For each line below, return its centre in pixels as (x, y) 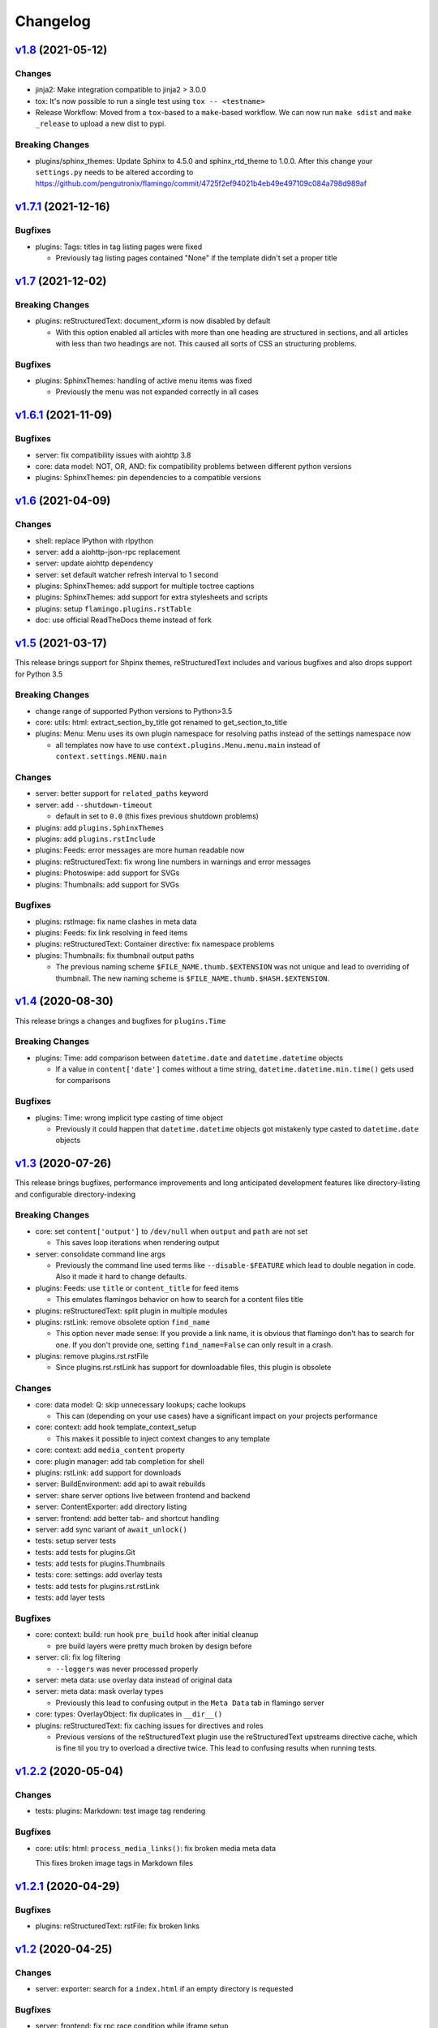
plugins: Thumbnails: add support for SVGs (107, 884)
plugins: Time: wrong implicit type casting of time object (129, 1117)
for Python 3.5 (39, 674)
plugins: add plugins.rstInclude (95, 839)
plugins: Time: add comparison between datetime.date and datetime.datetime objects (189, 1058)
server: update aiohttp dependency (94, 563)
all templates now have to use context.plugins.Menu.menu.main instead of (188, 745)
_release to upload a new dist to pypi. (101, 124)
